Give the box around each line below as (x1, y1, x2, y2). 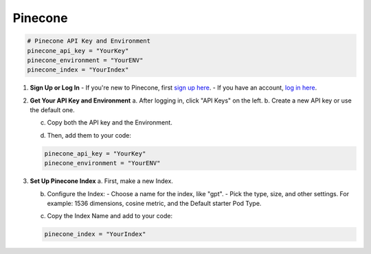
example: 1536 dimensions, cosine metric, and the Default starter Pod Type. (47, 200, 262, 207)
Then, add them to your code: (47, 131, 132, 139)
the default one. (30, 106, 75, 114)
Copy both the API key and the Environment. (47, 118, 173, 127)
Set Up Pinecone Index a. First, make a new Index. (30, 177, 173, 185)
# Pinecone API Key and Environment (27, 37, 151, 45)
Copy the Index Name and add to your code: (47, 212, 173, 220)
